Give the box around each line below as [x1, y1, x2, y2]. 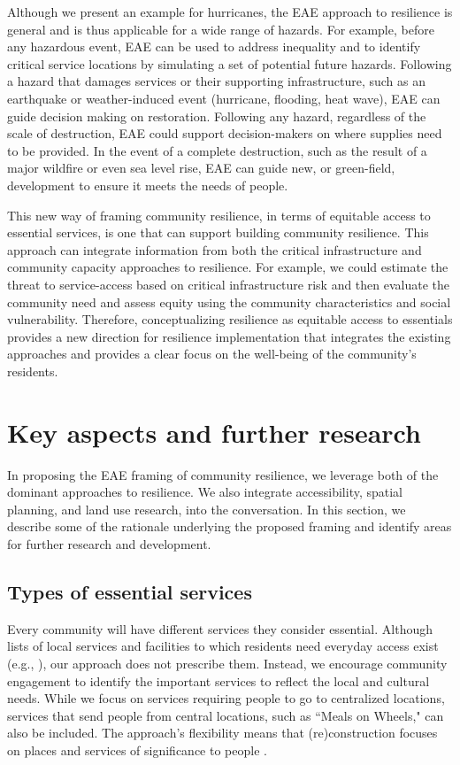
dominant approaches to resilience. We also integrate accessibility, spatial [7, 483, 403, 501]
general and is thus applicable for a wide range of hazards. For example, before [7, 19, 434, 38]
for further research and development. [7, 534, 211, 552]
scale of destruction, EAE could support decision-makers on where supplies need [7, 124, 442, 143]
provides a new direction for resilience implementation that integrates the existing [7, 327, 451, 345]
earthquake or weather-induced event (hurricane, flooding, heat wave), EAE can [7, 89, 441, 107]
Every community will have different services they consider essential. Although [7, 619, 433, 637]
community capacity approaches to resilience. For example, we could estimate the [7, 258, 448, 276]
